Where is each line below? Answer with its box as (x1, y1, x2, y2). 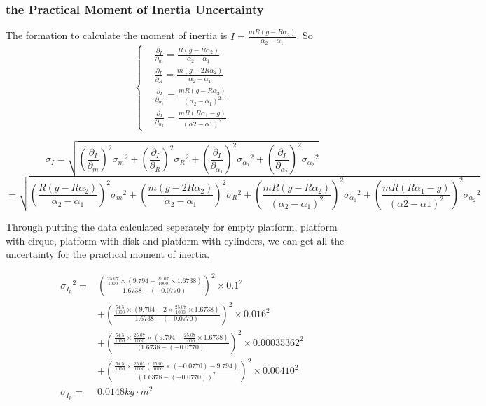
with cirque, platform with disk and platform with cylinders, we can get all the (6, 233, 345, 247)
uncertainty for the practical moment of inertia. (6, 247, 210, 261)
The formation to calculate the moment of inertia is (6, 28, 228, 43)
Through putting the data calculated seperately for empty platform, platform (6, 219, 338, 234)
